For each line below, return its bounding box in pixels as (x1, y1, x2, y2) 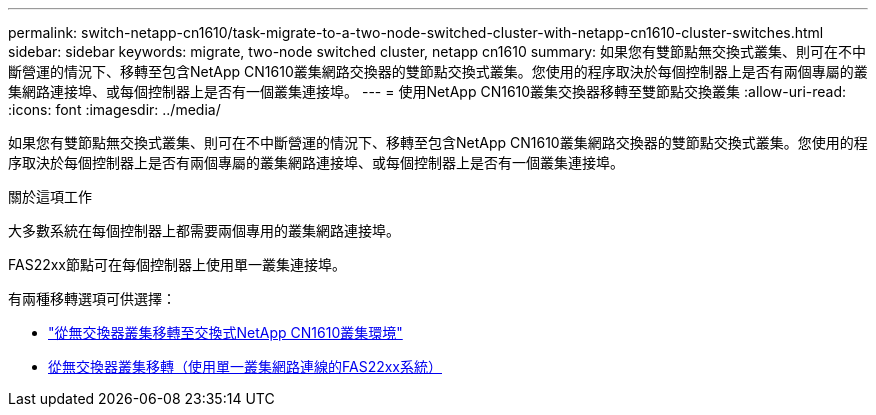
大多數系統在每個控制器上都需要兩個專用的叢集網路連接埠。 (8, 222, 400, 239)
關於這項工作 (8, 188, 92, 205)
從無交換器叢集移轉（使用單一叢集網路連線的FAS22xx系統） (48, 358, 442, 375)
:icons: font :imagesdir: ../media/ (8, 101, 221, 118)
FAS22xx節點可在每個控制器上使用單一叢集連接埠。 (8, 256, 346, 273)
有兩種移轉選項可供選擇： (8, 290, 176, 307)
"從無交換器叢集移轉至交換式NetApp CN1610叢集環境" (48, 324, 403, 341)
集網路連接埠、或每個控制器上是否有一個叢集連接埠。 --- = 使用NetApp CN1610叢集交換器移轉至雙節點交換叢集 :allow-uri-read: (8, 83, 847, 100)
